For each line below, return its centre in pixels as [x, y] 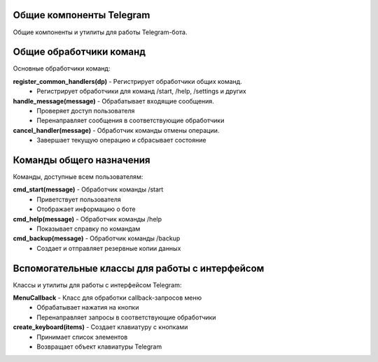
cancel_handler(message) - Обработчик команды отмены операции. [116, 130]
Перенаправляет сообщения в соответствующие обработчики [131, 121]
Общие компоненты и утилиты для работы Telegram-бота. [100, 32]
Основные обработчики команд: [62, 68]
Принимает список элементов [82, 337]
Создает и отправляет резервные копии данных [109, 248]
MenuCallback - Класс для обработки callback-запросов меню [107, 298]
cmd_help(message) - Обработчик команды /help [87, 219]
